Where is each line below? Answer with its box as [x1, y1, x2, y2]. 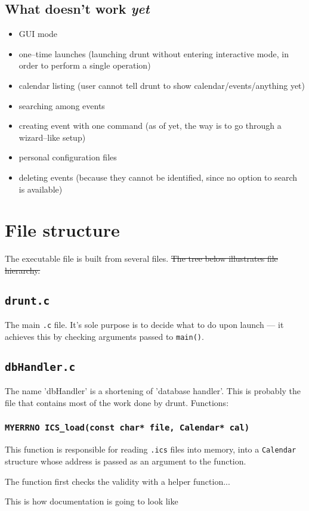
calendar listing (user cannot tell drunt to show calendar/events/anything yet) [18, 79, 305, 91]
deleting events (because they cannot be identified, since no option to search [18, 171, 298, 183]
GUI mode [18, 27, 58, 40]
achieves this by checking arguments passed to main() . [5, 330, 204, 342]
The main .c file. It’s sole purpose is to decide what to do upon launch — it [5, 318, 284, 331]
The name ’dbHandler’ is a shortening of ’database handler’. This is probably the [5, 385, 301, 397]
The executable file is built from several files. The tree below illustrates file [5, 252, 278, 265]
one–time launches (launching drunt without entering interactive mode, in [18, 47, 289, 60]
